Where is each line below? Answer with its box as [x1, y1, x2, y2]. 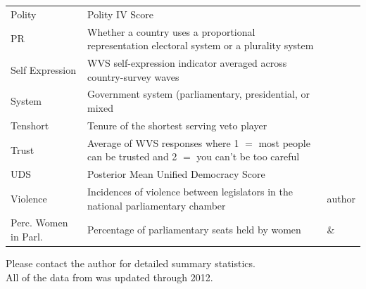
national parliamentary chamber [87, 198, 226, 212]
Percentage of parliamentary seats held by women [87, 222, 301, 237]
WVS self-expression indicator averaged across [87, 56, 287, 70]
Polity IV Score [87, 6, 154, 21]
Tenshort [11, 117, 49, 132]
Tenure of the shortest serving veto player [87, 117, 267, 132]
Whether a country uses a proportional [87, 24, 255, 39]
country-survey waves [87, 69, 179, 84]
